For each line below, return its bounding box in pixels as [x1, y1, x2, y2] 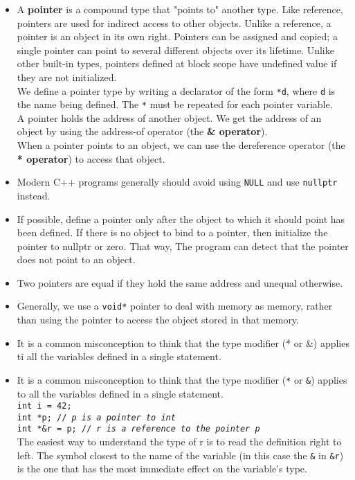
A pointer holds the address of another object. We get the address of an [17, 110, 322, 125]
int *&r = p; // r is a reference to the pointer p [17, 424, 260, 434]
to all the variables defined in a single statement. [17, 386, 224, 400]
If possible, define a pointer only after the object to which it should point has [17, 211, 345, 226]
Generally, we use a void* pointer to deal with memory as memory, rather [17, 299, 333, 313]
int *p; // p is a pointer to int [17, 412, 176, 423]
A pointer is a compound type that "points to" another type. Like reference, [17, 2, 343, 16]
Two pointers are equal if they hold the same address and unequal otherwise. [17, 275, 343, 290]
